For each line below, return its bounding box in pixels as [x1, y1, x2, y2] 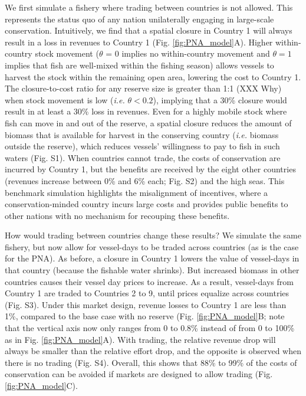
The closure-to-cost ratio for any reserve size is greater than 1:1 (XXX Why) [5, 82, 282, 94]
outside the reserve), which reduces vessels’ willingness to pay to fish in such [5, 140, 280, 152]
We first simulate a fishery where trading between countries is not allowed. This [5, 1, 293, 13]
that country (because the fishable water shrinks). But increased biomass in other [5, 264, 300, 276]
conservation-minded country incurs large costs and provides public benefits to [5, 198, 288, 210]
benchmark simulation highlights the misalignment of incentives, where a [5, 186, 268, 198]
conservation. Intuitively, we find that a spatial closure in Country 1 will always [5, 24, 292, 37]
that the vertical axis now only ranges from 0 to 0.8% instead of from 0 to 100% [5, 322, 295, 334]
